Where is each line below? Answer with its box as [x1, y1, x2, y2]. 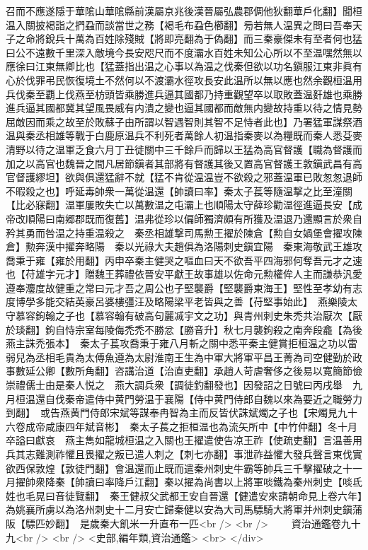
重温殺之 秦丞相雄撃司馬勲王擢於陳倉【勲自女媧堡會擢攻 [84, 225, 352, 240]
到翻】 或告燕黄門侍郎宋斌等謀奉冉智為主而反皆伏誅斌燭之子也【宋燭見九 [6, 405, 347, 420]
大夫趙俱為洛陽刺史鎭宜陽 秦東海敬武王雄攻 [154, 239, 362, 254]
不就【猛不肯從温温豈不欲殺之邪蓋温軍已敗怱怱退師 [124, 170, 362, 185]
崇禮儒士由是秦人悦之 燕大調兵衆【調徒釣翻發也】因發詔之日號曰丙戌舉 [6, 378, 343, 392]
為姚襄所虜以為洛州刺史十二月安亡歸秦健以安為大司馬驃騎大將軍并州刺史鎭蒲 [6, 502, 362, 517]
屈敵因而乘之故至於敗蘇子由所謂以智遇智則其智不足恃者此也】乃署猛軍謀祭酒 [6, 114, 362, 129]
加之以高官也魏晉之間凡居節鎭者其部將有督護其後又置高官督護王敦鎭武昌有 [6, 156, 352, 170]
